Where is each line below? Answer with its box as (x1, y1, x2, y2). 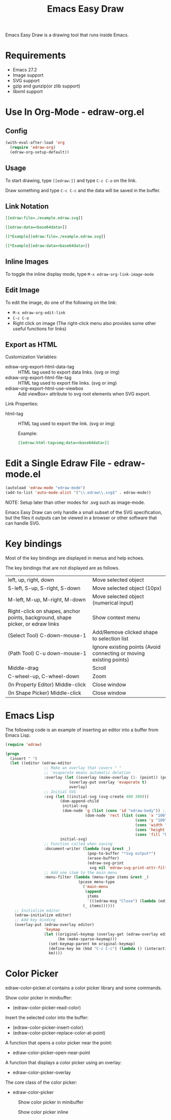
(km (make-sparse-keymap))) (58, 936, 117, 942)
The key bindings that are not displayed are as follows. (5, 565, 120, 571)
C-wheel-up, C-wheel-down (8, 672, 80, 680)
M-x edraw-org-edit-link (12, 310, 66, 315)
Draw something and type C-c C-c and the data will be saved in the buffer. (5, 187, 161, 193)
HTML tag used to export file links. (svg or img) (18, 380, 117, 386)
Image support (12, 72, 44, 78)
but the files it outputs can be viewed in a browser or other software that (5, 515, 157, 521)
